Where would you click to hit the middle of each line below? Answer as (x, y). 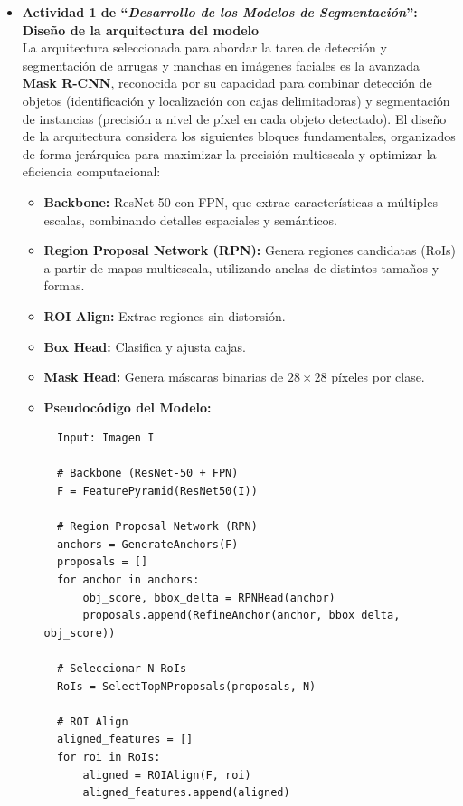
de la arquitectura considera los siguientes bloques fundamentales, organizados (239, 136)
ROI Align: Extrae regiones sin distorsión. (165, 315)
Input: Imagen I (105, 438)
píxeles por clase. (378, 377)
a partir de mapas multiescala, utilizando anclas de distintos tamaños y (241, 267)
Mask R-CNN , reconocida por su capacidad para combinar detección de (227, 83)
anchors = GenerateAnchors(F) (147, 544)
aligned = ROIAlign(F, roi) (167, 775)
